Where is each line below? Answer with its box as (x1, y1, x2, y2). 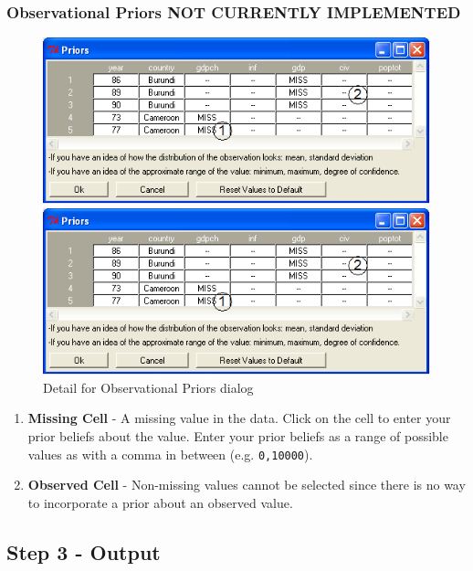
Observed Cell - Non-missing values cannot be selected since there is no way (27, 475, 466, 494)
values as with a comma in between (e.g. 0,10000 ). (27, 444, 313, 463)
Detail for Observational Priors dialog (43, 377, 254, 397)
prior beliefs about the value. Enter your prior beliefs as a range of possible (27, 426, 448, 445)
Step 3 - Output (6, 537, 161, 566)
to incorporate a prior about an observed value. (27, 492, 293, 512)
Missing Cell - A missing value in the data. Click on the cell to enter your (27, 408, 451, 428)
